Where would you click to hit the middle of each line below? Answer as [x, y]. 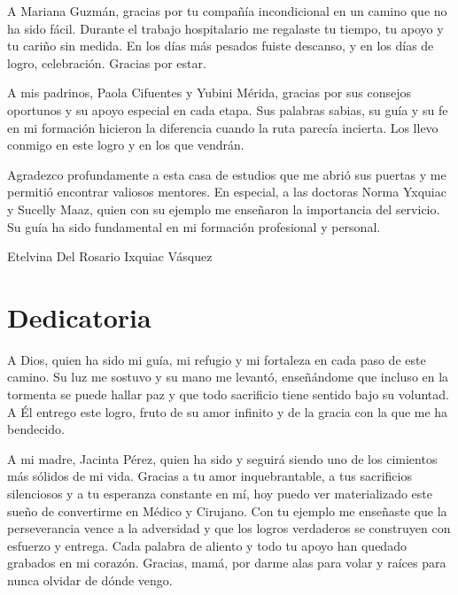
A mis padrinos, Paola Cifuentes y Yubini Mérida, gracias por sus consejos [209, 93]
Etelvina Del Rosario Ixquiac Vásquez [110, 256]
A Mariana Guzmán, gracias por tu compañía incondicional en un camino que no [227, 11]
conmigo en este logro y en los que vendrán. [126, 145]
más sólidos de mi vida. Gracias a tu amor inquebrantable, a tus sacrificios [210, 476]
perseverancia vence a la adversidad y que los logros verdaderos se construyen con [229, 528]
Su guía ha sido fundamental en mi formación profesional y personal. [194, 226]
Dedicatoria [79, 317]
